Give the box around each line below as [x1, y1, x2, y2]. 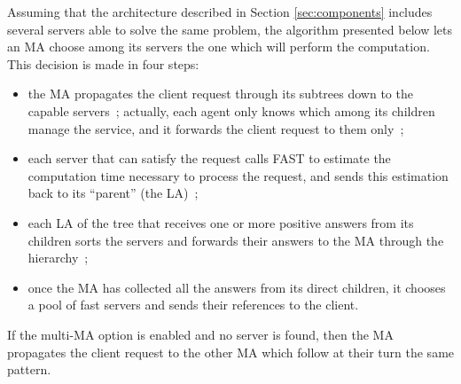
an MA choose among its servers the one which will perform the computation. [7, 37, 430, 56]
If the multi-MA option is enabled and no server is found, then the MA [7, 325, 394, 343]
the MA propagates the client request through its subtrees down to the [27, 84, 413, 103]
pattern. [7, 360, 51, 379]
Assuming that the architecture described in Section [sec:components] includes [7, 3, 433, 20]
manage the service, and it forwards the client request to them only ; [27, 119, 404, 137]
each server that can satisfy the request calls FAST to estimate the [27, 149, 391, 168]
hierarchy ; [27, 248, 89, 267]
